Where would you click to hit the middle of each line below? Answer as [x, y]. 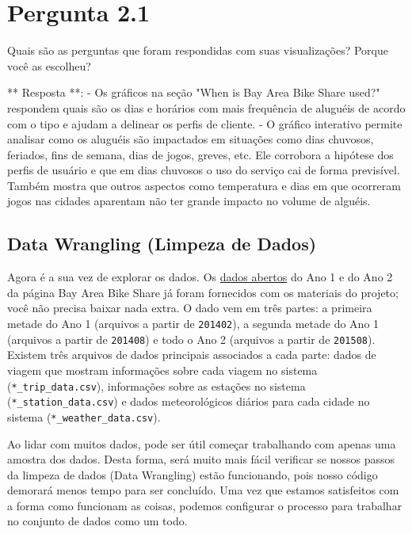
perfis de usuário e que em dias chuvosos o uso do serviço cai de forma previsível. [204, 170]
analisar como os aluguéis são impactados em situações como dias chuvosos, [191, 139]
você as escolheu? [49, 65]
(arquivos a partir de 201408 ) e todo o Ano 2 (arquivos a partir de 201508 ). [191, 339]
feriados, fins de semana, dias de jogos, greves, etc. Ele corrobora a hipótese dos [200, 154]
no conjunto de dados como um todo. [97, 521]
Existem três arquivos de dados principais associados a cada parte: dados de [192, 355]
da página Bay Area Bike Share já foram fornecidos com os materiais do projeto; [203, 292]
